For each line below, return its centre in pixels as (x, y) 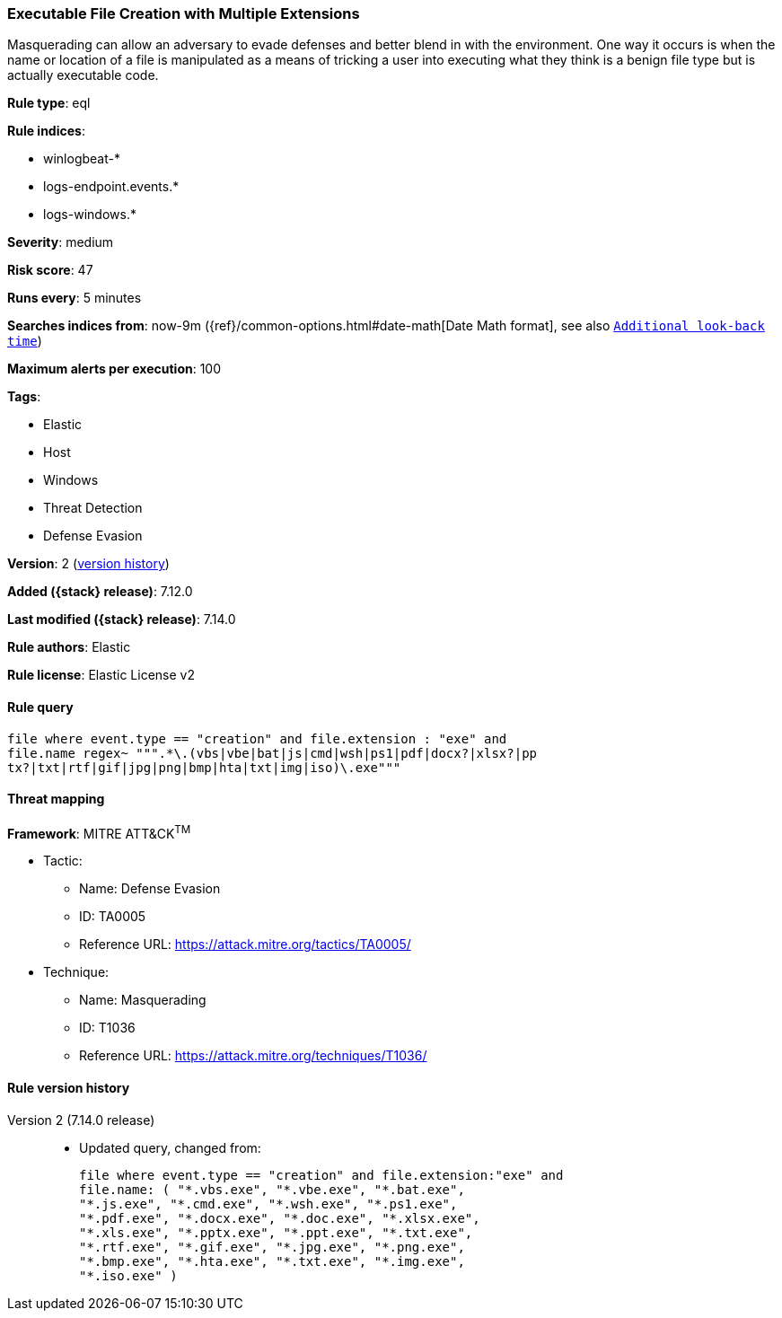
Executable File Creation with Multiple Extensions (184, 13)
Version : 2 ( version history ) (88, 564)
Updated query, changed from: (170, 1147)
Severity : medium (61, 242)
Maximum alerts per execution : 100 (114, 369)
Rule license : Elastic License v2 (101, 675)
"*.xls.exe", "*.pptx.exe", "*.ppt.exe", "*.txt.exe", (276, 1232)
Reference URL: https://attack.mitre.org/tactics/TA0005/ (245, 945)
